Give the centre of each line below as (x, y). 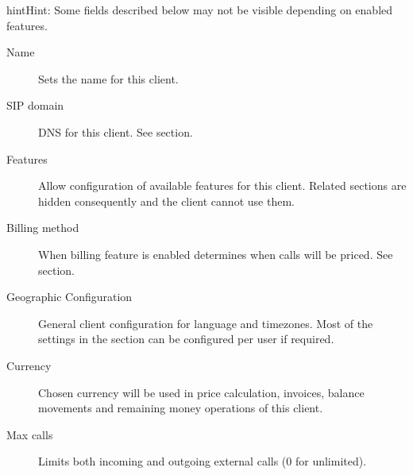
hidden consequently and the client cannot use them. (166, 201)
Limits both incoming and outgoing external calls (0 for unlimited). (203, 461)
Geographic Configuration (69, 297)
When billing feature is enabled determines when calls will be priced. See (216, 254)
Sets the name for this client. (108, 78)
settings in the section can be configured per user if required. (186, 339)
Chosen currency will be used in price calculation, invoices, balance (201, 392)
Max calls (30, 434)
